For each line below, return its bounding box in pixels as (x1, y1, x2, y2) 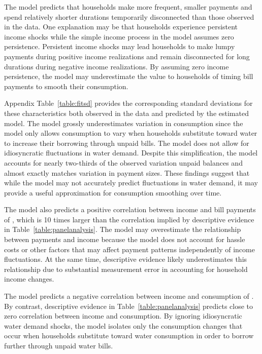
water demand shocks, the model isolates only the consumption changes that (4, 320, 243, 331)
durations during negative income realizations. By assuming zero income (4, 61, 229, 71)
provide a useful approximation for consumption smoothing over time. (4, 187, 222, 198)
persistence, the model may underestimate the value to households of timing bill (4, 71, 253, 82)
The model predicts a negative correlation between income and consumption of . (4, 291, 254, 301)
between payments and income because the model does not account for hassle (4, 234, 245, 245)
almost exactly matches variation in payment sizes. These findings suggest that (4, 167, 250, 178)
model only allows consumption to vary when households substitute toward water (4, 128, 257, 138)
